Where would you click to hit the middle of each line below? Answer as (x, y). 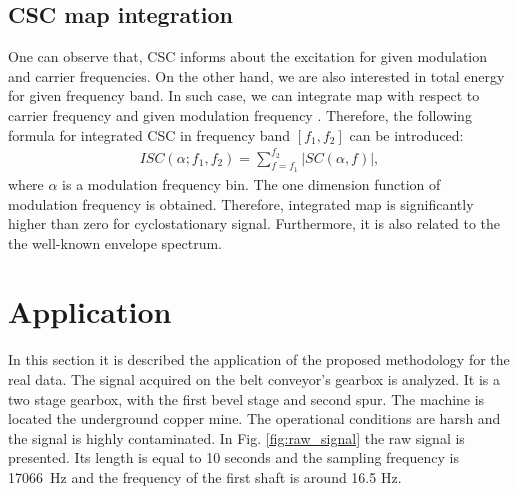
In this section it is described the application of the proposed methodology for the (259, 359)
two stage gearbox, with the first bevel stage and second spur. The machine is (246, 398)
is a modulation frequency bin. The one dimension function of (251, 183)
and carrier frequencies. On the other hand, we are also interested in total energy (256, 75)
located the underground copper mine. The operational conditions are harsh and (254, 418)
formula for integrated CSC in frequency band (149, 134)
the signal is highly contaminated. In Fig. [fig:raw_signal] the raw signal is (236, 437)
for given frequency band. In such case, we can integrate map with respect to (244, 95)
